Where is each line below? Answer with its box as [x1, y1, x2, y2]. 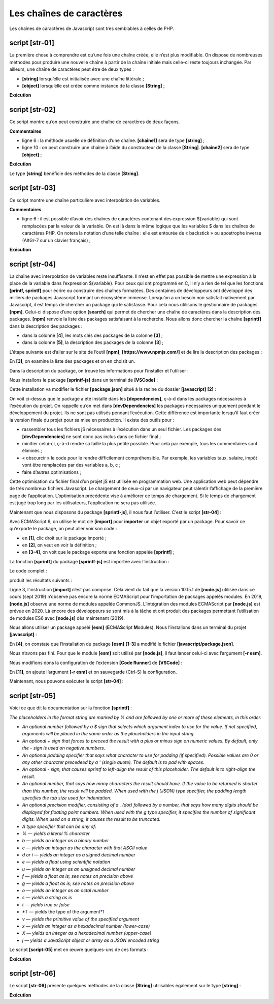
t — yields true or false [22, 901, 70, 908]
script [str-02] [9, 105, 56, 114]
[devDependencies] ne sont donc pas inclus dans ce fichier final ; [22, 433, 161, 440]
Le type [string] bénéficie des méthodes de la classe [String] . [9, 170, 140, 177]
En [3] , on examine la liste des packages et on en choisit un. [9, 358, 135, 364]
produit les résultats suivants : [9, 577, 73, 583]
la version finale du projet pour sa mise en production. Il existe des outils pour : [9, 417, 175, 423]
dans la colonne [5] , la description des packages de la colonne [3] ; [22, 339, 164, 346]
